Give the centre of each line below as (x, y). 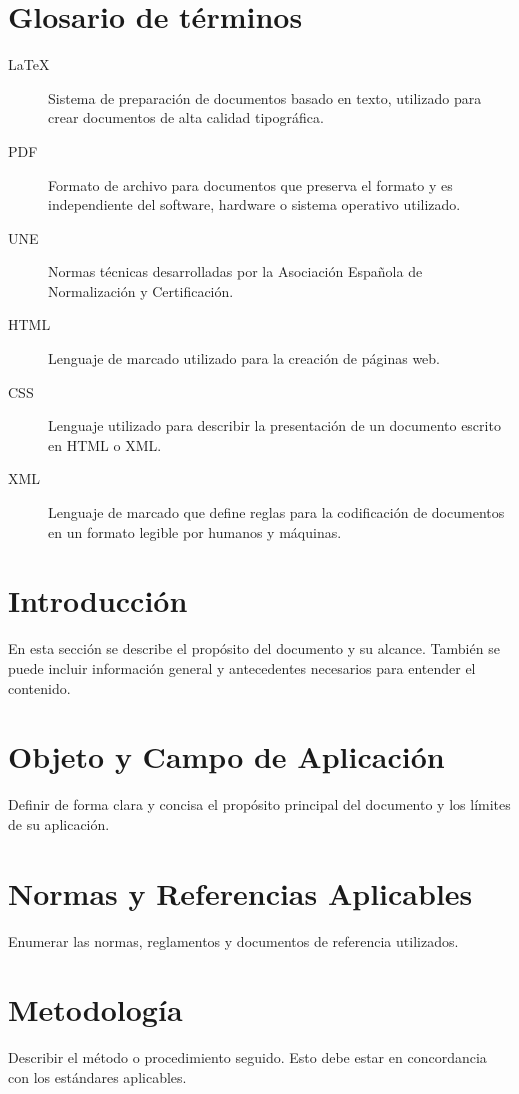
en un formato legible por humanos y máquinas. (195, 531)
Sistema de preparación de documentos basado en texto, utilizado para (265, 97)
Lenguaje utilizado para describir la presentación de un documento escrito (274, 425)
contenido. (39, 687)
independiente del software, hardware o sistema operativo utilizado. (254, 204)
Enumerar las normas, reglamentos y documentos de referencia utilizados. (233, 940)
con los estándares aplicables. (97, 1076)
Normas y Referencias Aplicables (240, 892)
